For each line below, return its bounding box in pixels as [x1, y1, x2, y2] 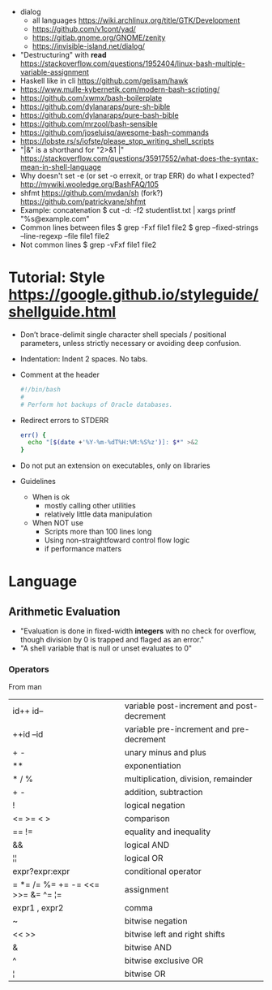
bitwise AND [124, 942, 172, 953]
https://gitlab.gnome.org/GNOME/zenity [32, 32, 166, 42]
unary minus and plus [124, 747, 206, 759]
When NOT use [32, 518, 83, 528]
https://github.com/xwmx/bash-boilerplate [19, 93, 163, 102]
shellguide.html [8, 303, 117, 322]
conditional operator [124, 866, 202, 877]
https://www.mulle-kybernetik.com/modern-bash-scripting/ [19, 84, 220, 94]
